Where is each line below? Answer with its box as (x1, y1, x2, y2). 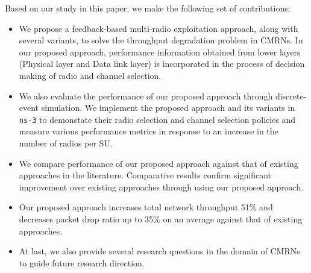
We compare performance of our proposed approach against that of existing (19, 157, 298, 169)
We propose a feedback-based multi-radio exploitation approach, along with (19, 22, 298, 34)
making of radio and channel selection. (19, 69, 162, 81)
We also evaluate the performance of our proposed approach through (19, 89, 273, 102)
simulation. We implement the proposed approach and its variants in (41, 101, 295, 114)
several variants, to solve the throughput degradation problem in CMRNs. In (19, 34, 303, 46)
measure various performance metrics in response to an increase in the (19, 125, 278, 137)
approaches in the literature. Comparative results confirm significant (19, 169, 272, 181)
